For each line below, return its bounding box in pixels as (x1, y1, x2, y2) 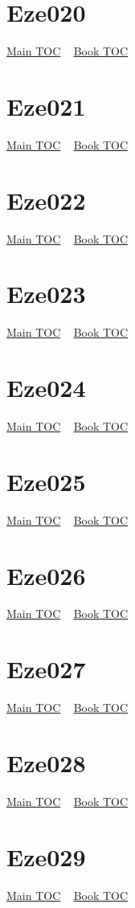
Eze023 (6, 277, 86, 310)
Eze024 (6, 371, 86, 404)
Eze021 (6, 89, 86, 122)
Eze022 (6, 183, 86, 216)
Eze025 (6, 464, 86, 497)
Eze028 (6, 746, 86, 779)
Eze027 (6, 652, 86, 685)
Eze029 (6, 840, 86, 873)
